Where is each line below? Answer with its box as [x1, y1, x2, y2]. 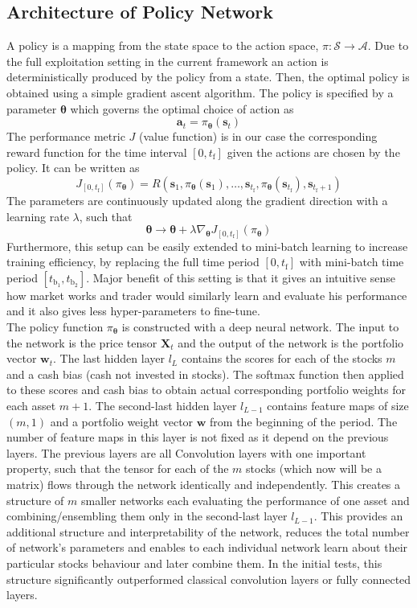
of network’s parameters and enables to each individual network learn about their [6, 539, 408, 556]
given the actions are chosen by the [227, 143, 400, 160]
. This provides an [313, 507, 403, 524]
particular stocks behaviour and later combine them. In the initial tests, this [6, 554, 382, 571]
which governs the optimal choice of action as [70, 100, 294, 117]
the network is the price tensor [6, 334, 157, 351]
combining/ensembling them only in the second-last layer [6, 507, 288, 524]
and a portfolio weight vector [50, 413, 194, 429]
